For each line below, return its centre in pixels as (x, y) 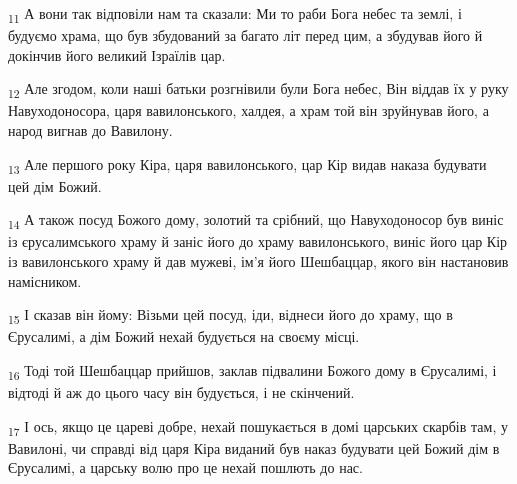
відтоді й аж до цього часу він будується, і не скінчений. (181, 392)
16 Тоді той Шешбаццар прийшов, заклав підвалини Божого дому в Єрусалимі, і (252, 371)
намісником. (45, 280)
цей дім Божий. (55, 185)
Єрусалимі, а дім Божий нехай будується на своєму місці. (184, 336)
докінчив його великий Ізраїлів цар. (117, 54)
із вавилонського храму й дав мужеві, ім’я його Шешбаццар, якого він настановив (258, 261)
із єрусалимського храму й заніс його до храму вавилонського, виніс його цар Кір (258, 241)
